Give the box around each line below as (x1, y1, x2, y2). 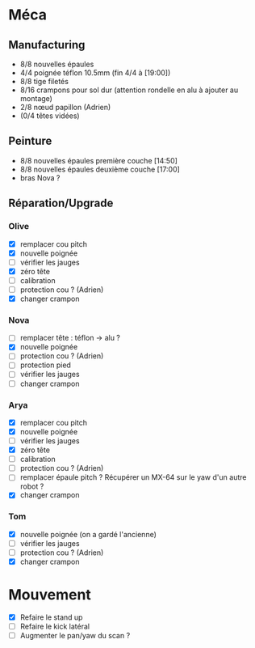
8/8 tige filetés (19, 77, 69, 86)
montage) (19, 94, 52, 103)
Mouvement (8, 586, 91, 604)
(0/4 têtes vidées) (19, 111, 80, 121)
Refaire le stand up (19, 612, 83, 622)
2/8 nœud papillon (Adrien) (19, 103, 111, 112)
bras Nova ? (19, 172, 61, 183)
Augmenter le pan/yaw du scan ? (19, 631, 131, 641)
